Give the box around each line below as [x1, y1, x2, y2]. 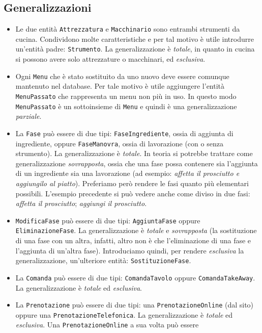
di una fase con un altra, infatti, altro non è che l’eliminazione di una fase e [15, 235, 251, 246]
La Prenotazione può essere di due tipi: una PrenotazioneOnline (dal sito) [15, 299, 254, 310]
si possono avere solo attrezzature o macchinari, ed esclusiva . [15, 54, 206, 64]
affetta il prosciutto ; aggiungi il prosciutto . [15, 198, 147, 209]
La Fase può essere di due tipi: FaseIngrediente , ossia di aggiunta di [15, 127, 234, 138]
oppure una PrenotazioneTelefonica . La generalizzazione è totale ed [15, 309, 233, 320]
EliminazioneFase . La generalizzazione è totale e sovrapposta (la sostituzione [15, 225, 257, 236]
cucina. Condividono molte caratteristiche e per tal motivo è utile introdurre [15, 33, 254, 44]
